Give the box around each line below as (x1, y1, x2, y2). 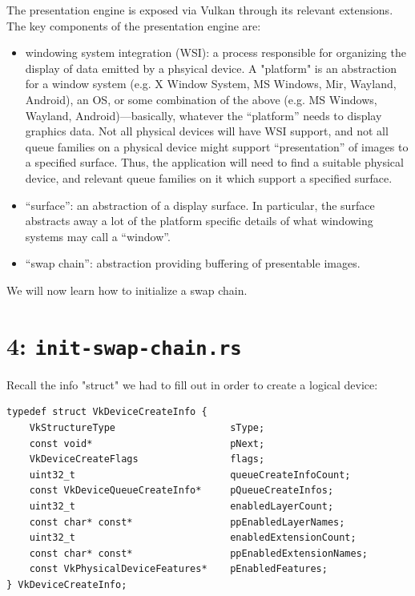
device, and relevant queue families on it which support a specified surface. (25, 169, 393, 186)
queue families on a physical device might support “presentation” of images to (25, 138, 409, 155)
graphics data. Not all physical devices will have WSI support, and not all (25, 123, 389, 139)
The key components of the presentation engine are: (6, 17, 261, 34)
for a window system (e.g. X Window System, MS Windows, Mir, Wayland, (25, 75, 397, 92)
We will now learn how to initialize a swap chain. (6, 281, 248, 298)
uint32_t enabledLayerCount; (29, 500, 334, 512)
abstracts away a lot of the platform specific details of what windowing (25, 212, 373, 229)
